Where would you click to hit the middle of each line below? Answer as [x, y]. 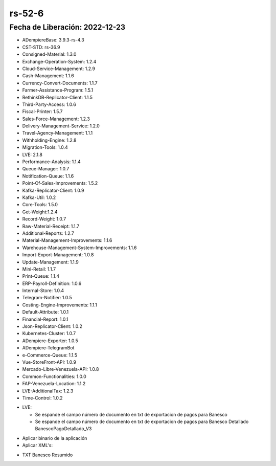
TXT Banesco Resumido [48, 455]
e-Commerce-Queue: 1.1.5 [50, 355]
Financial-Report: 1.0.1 [45, 319]
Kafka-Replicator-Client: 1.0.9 [53, 190]
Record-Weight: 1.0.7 [44, 219]
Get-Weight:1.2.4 [40, 212]
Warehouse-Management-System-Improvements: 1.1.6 [80, 248]
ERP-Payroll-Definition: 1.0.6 [52, 283]
